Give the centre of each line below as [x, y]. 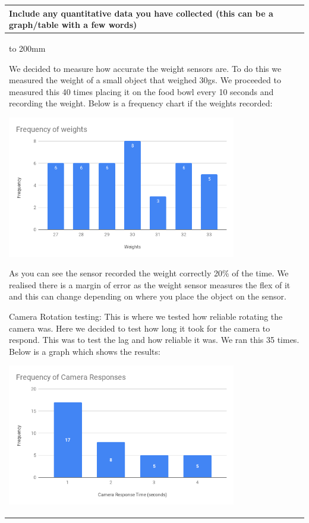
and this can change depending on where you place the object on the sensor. [148, 296]
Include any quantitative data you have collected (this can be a [141, 13]
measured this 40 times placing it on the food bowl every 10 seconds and [141, 91]
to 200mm [27, 48]
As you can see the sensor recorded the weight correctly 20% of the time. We [149, 273]
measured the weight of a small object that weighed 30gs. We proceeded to [145, 80]
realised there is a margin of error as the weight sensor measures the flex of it [150, 284]
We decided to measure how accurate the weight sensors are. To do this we [145, 68]
